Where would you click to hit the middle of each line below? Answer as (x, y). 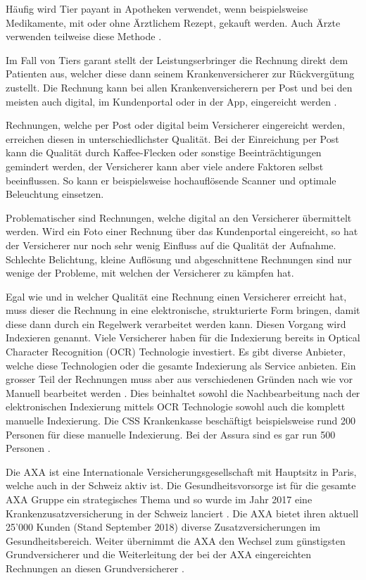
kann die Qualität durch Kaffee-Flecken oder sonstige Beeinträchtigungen (164, 152)
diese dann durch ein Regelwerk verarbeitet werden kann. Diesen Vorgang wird (176, 323)
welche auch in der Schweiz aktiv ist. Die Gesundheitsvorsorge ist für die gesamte (181, 485)
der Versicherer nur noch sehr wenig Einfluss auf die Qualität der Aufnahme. (171, 245)
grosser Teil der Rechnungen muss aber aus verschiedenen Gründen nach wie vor (179, 379)
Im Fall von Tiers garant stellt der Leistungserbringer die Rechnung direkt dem (177, 59)
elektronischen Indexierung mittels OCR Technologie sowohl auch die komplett (176, 406)
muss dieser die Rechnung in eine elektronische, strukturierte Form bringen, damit (183, 310)
